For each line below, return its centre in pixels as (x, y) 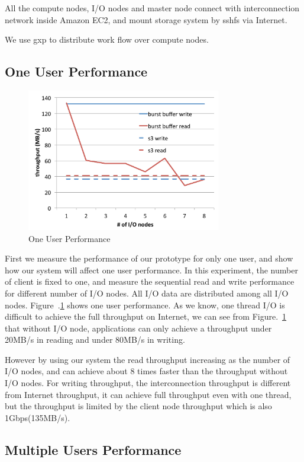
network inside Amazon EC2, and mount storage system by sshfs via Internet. (146, 19)
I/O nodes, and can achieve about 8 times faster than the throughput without (146, 371)
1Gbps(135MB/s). (38, 417)
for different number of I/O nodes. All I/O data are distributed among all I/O (147, 293)
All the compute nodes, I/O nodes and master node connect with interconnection (152, 8)
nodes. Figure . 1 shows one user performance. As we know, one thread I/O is (145, 305)
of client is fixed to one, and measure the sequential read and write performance (150, 281)
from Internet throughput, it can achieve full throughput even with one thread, (148, 394)
